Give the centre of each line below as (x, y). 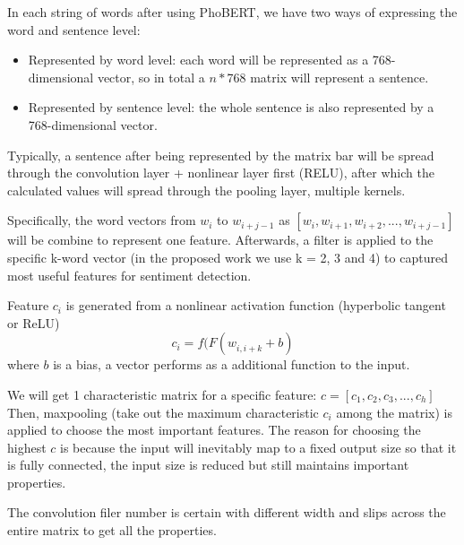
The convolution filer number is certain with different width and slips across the (227, 512)
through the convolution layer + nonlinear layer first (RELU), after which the (221, 173)
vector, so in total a (151, 77)
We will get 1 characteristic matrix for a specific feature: (162, 394)
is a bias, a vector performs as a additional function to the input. (232, 364)
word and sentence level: (74, 29)
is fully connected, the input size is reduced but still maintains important (208, 465)
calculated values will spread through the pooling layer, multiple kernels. (206, 190)
